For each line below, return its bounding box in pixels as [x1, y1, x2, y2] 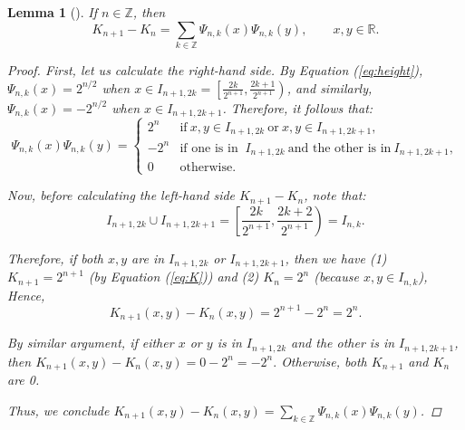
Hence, [7, 285, 45, 304]
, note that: [304, 186, 366, 205]
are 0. [7, 370, 40, 389]
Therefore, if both [7, 248, 103, 267]
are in [131, 248, 165, 267]
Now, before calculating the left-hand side [7, 186, 236, 205]
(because [314, 267, 359, 286]
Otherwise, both [281, 351, 367, 370]
